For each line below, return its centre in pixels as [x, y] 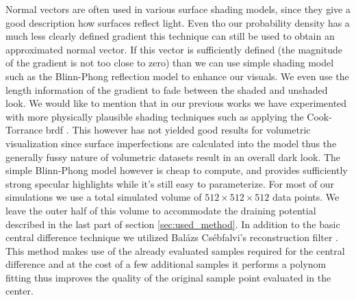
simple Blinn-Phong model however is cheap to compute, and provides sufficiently [177, 170]
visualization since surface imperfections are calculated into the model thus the [171, 143]
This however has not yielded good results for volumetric [191, 130]
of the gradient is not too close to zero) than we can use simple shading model [170, 63]
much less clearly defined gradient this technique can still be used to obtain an [170, 36]
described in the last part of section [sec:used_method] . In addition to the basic [173, 224]
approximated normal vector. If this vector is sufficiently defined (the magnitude [174, 49]
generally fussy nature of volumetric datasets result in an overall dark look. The [173, 157]
